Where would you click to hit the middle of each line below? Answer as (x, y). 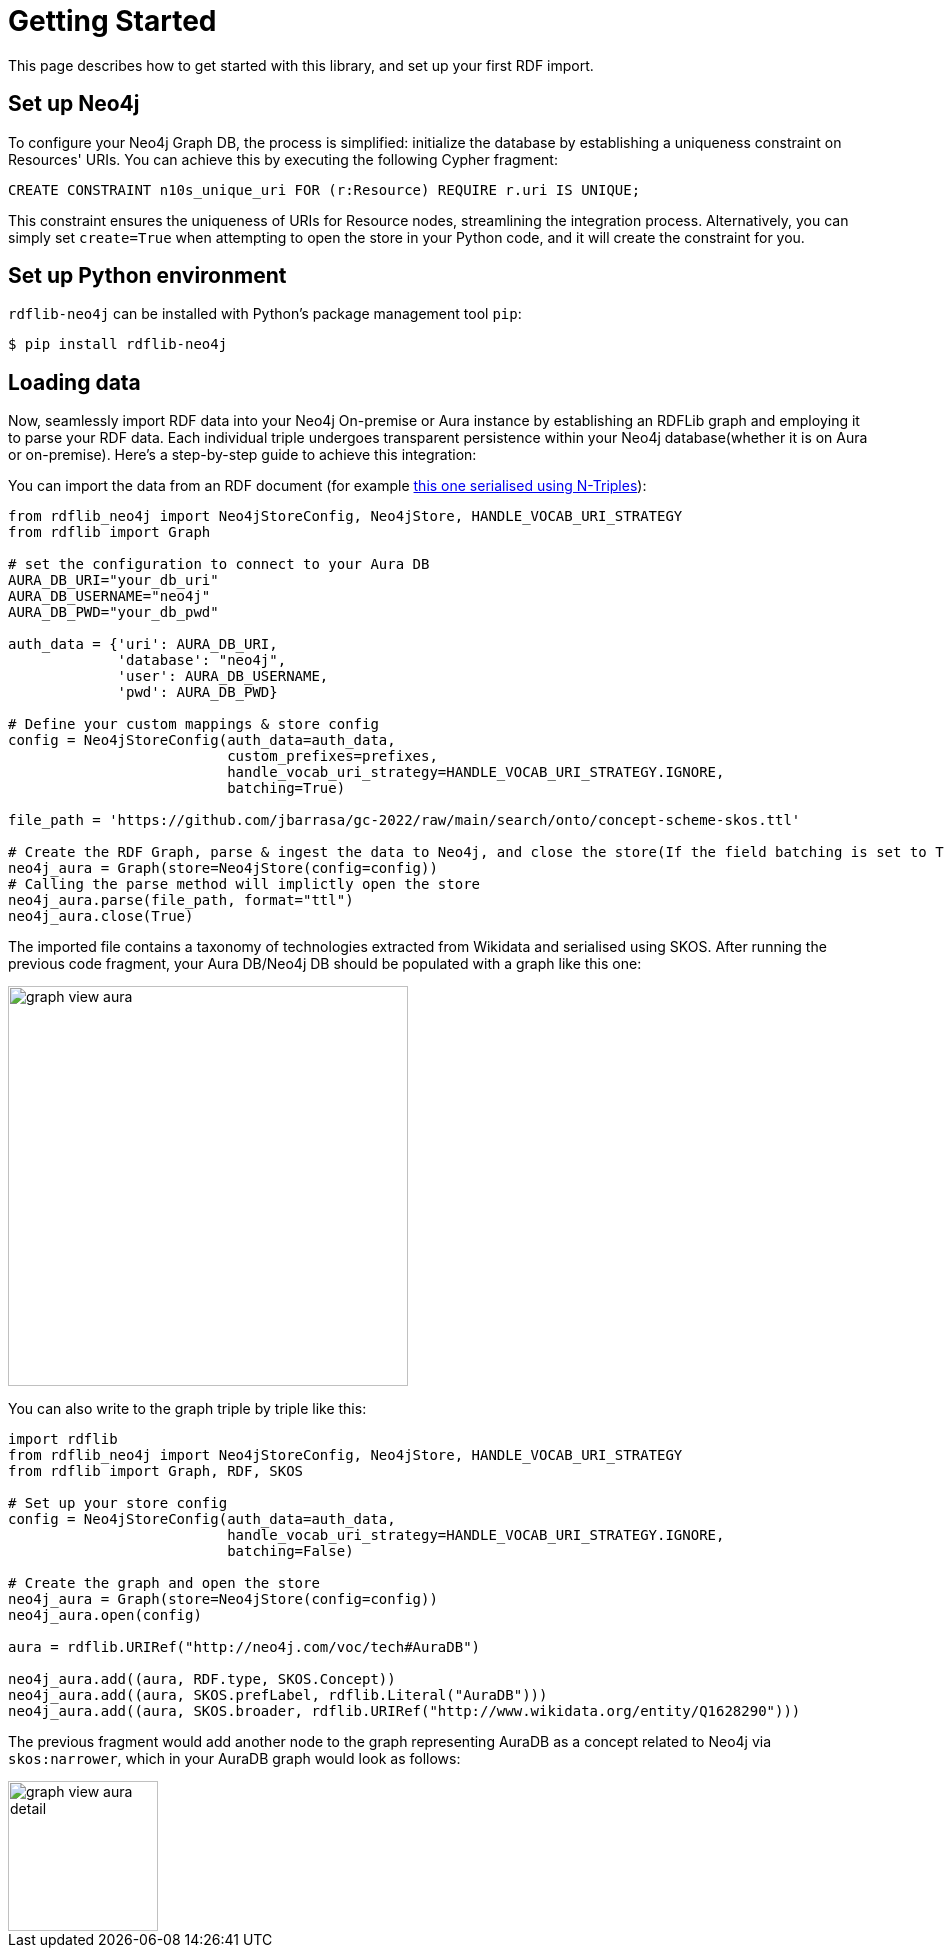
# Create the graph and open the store (164, 1583)
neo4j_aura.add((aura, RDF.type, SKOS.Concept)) (202, 1679)
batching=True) (286, 788)
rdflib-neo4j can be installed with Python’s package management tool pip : (265, 314)
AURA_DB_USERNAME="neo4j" (109, 596)
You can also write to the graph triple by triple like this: (187, 1409)
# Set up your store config (118, 1503)
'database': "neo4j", (202, 660)
